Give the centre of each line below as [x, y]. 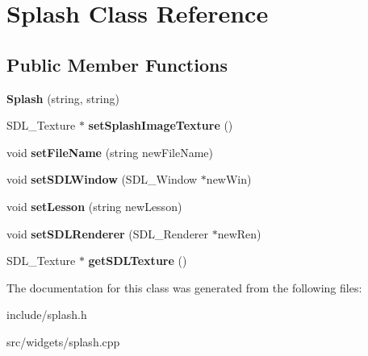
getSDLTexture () [138, 261]
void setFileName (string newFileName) [110, 152]
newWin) [229, 179]
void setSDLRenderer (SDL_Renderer [108, 233]
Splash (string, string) [63, 98]
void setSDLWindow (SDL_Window [102, 179]
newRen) [239, 233]
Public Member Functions [117, 64]
